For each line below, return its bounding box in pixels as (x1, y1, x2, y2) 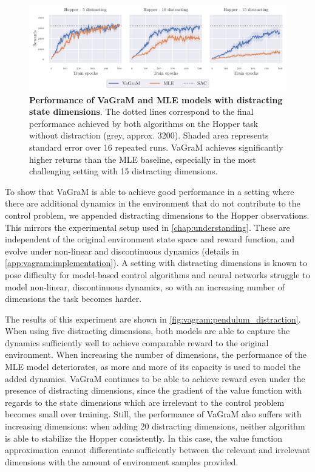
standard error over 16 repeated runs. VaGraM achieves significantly (29, 140, 283, 153)
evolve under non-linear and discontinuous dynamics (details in (5, 244, 239, 257)
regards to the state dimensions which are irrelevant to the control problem (5, 395, 285, 408)
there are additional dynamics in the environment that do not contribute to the (5, 197, 300, 210)
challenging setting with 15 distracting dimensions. (29, 165, 218, 177)
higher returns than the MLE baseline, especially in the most (29, 152, 256, 165)
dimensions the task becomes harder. (5, 292, 142, 305)
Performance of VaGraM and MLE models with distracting (29, 93, 283, 106)
